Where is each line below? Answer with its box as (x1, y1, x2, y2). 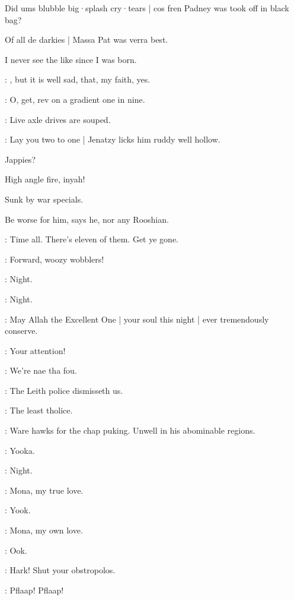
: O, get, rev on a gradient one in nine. (5, 93, 145, 105)
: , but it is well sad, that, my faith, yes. (5, 73, 151, 86)
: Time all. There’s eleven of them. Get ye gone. (5, 233, 178, 245)
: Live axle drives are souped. (5, 113, 111, 125)
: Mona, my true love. (5, 484, 84, 496)
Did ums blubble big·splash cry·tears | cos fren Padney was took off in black (5, 2, 289, 14)
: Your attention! (5, 344, 66, 356)
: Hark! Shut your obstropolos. (5, 564, 116, 576)
